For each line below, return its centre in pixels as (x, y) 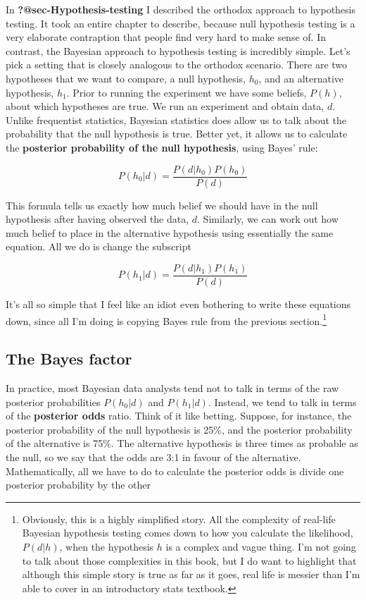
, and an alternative (301, 78)
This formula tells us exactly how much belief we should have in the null (162, 205)
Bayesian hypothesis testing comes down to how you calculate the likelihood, (188, 533)
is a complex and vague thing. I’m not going (261, 547)
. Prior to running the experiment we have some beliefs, (187, 92)
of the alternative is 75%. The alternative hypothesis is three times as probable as (182, 443)
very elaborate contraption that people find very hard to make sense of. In (166, 37)
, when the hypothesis (107, 547)
